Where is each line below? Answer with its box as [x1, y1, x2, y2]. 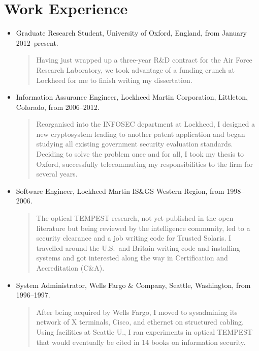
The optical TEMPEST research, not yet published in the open [36, 213, 234, 223]
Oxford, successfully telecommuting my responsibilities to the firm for [36, 158, 253, 169]
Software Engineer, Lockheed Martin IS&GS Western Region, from [16, 185, 224, 196]
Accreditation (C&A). [36, 262, 105, 273]
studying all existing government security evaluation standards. [36, 138, 233, 149]
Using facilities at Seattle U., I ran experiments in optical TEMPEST [36, 326, 253, 337]
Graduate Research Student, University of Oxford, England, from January [16, 27, 247, 38]
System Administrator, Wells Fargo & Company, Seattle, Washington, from [16, 279, 251, 290]
